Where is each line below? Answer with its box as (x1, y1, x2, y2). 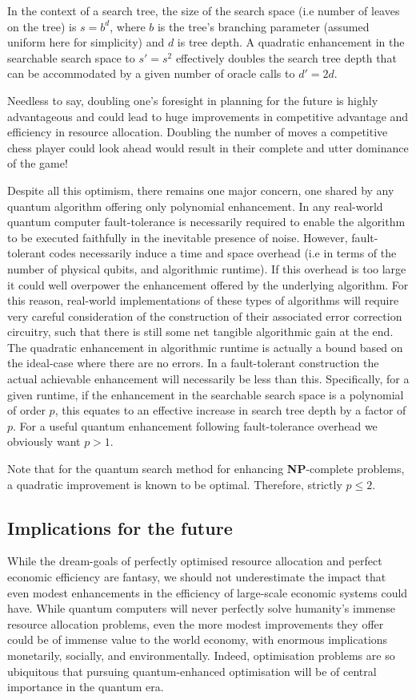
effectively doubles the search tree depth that (175, 49, 397, 66)
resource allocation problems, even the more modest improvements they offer (7, 615, 384, 632)
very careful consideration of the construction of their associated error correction (7, 307, 402, 324)
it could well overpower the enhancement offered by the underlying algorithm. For (7, 276, 409, 293)
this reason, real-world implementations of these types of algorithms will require (7, 292, 399, 309)
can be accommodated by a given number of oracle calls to (7, 65, 295, 82)
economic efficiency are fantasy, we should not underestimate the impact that (7, 568, 386, 585)
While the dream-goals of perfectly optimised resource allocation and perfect (7, 552, 382, 569)
